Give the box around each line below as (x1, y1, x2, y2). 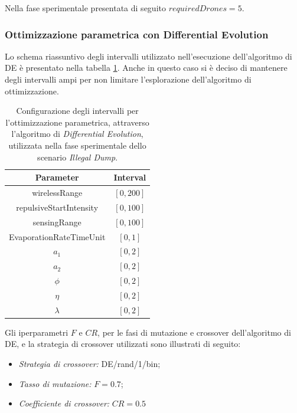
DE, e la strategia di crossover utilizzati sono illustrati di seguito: (5, 337, 241, 350)
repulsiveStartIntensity (16, 201, 99, 213)
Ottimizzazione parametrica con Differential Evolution (5, 27, 269, 41)
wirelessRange (32, 186, 83, 198)
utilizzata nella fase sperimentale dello (8, 139, 146, 151)
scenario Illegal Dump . (37, 150, 118, 163)
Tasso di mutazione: (18, 377, 92, 389)
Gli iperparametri (5, 326, 68, 338)
